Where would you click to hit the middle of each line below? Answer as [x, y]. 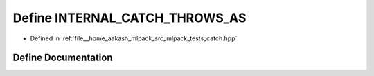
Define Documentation [63, 58]
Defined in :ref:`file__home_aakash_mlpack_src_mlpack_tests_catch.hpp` [134, 38]
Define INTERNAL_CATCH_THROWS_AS [130, 18]
